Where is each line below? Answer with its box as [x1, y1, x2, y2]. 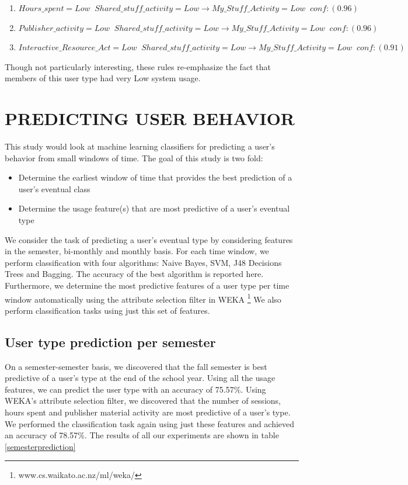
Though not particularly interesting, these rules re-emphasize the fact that [5, 60, 271, 72]
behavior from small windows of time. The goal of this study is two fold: [5, 151, 263, 164]
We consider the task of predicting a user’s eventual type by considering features [5, 233, 293, 245]
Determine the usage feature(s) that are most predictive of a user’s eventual [18, 202, 290, 214]
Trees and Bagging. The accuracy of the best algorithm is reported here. [5, 268, 264, 280]
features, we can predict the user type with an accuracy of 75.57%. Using [5, 383, 266, 395]
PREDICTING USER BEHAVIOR [5, 106, 295, 130]
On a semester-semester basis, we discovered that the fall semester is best [5, 360, 267, 372]
